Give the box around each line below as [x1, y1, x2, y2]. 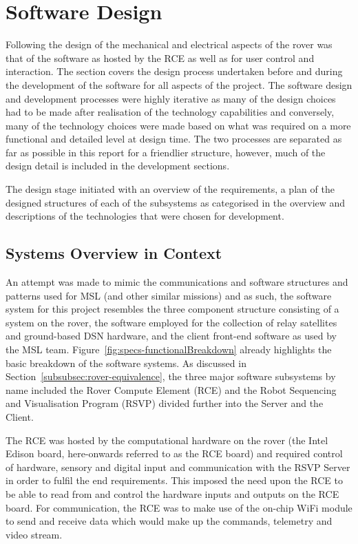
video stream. [6, 527, 63, 541]
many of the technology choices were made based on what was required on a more [6, 118, 351, 132]
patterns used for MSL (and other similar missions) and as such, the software [6, 288, 332, 302]
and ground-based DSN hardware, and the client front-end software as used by [6, 328, 337, 343]
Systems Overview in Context [6, 242, 222, 264]
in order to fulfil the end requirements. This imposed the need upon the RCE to [6, 473, 344, 488]
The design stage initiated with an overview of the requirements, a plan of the [6, 182, 335, 196]
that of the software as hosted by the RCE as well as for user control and [6, 50, 315, 65]
